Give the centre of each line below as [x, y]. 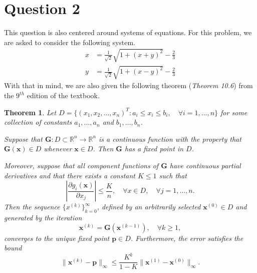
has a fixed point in [154, 149]
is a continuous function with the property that [170, 139]
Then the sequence [32, 207]
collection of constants [38, 122]
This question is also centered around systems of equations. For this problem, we [128, 32]
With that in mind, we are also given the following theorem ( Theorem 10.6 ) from [128, 85]
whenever [58, 149]
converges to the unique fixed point [57, 238]
